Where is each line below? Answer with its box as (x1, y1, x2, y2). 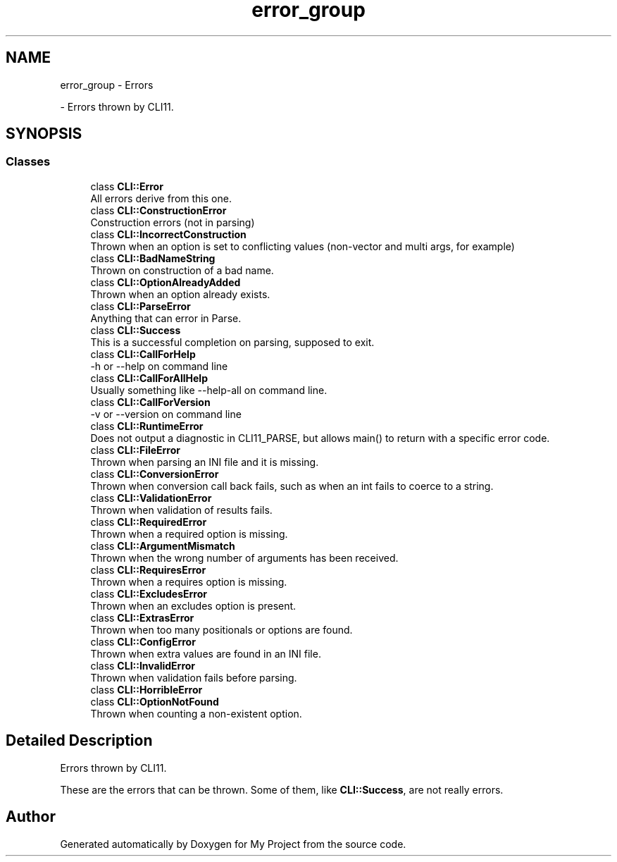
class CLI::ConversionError (90, 467, 219, 480)
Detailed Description (6, 732, 153, 750)
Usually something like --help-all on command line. (90, 383, 328, 396)
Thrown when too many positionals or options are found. (90, 623, 353, 636)
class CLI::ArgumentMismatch (90, 539, 235, 552)
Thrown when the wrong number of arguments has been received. (90, 551, 399, 564)
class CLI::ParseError (90, 300, 191, 312)
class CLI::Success (90, 324, 181, 336)
